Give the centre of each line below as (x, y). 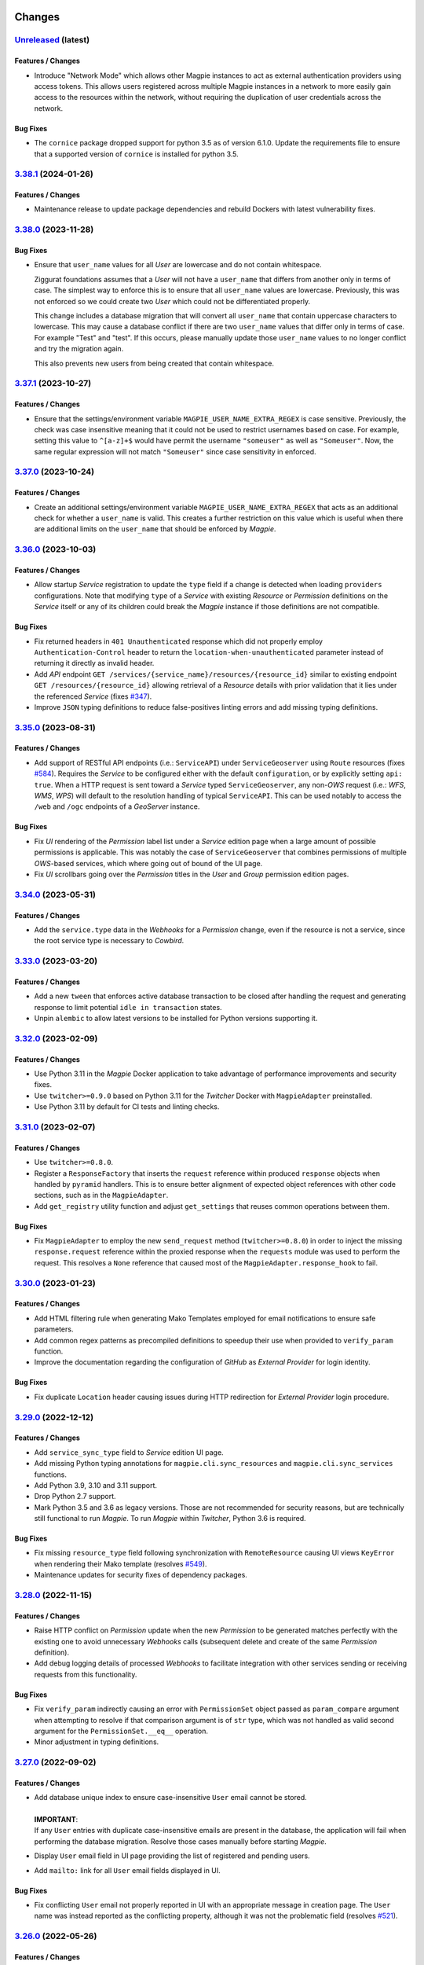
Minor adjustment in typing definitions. (97, 1742)
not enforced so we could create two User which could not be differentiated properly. (172, 301)
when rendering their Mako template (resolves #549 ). (121, 1563)
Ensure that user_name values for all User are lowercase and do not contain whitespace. (178, 265)
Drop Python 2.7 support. (75, 1497)
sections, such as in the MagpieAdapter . (101, 1196)
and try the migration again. (79, 349)
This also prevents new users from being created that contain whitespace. (154, 363)
